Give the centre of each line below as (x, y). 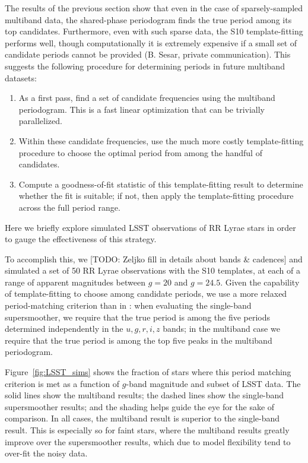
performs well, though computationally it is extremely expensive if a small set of (151, 42)
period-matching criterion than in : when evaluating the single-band (128, 305)
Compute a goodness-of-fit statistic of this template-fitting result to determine (161, 184)
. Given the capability (260, 282)
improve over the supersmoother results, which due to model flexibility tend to (148, 441)
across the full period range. (69, 207)
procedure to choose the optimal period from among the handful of (140, 152)
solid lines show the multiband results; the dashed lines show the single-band (145, 395)
